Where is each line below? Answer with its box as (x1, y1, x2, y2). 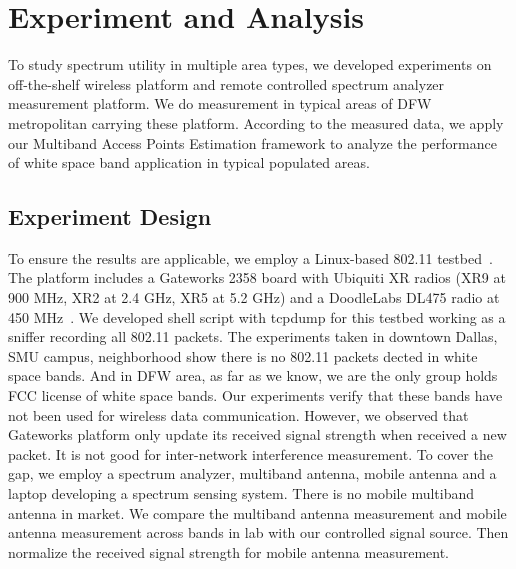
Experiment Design (8, 201, 212, 232)
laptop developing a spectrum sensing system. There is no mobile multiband (8, 483, 475, 504)
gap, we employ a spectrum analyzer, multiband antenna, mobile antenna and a (8, 463, 497, 484)
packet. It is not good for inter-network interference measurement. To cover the (8, 443, 493, 464)
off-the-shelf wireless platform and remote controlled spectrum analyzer (8, 73, 445, 94)
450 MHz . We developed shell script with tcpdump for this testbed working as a (8, 306, 506, 327)
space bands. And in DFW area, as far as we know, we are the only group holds (8, 365, 498, 386)
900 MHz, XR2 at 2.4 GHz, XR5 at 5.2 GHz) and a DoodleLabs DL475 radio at (8, 287, 500, 308)
